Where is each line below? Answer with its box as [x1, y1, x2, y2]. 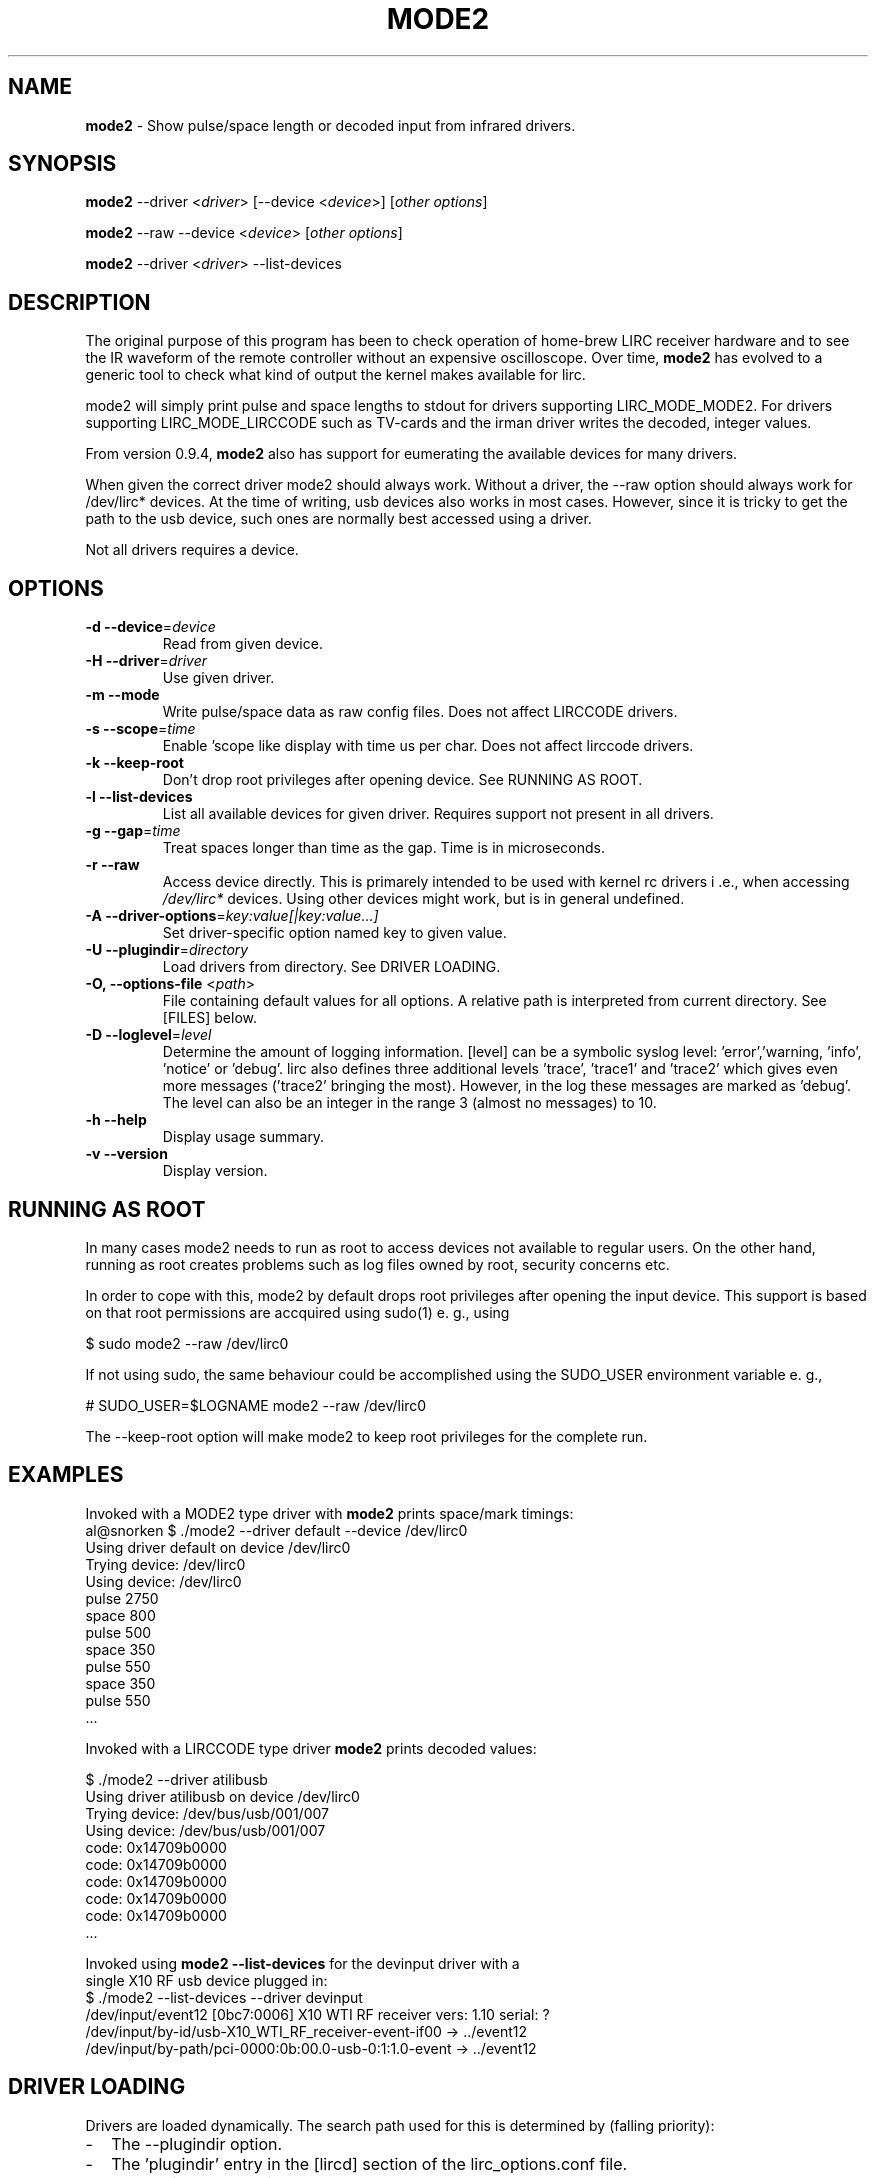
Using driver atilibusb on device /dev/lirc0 [85, 1787, 360, 1805]
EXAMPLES [8, 1462, 124, 1488]
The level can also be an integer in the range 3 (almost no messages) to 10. [162, 1094, 657, 1112]
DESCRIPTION [8, 289, 151, 315]
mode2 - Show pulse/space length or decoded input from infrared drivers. [85, 116, 576, 134]
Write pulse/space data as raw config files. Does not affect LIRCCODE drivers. [162, 703, 678, 721]
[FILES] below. [162, 1009, 258, 1027]
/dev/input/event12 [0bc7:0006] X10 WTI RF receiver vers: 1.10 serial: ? [85, 2005, 550, 2023]
